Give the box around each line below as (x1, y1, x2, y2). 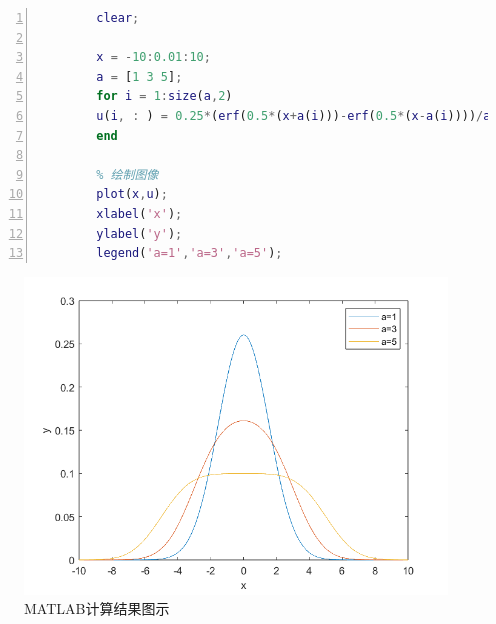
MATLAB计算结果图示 (24, 598, 170, 619)
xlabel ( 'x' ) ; (96, 206, 183, 221)
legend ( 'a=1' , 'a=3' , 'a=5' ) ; (96, 246, 283, 261)
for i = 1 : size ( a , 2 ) (96, 89, 233, 104)
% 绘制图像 (96, 167, 159, 182)
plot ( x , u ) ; (96, 187, 168, 202)
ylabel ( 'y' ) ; (96, 226, 183, 241)
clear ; (96, 11, 140, 25)
